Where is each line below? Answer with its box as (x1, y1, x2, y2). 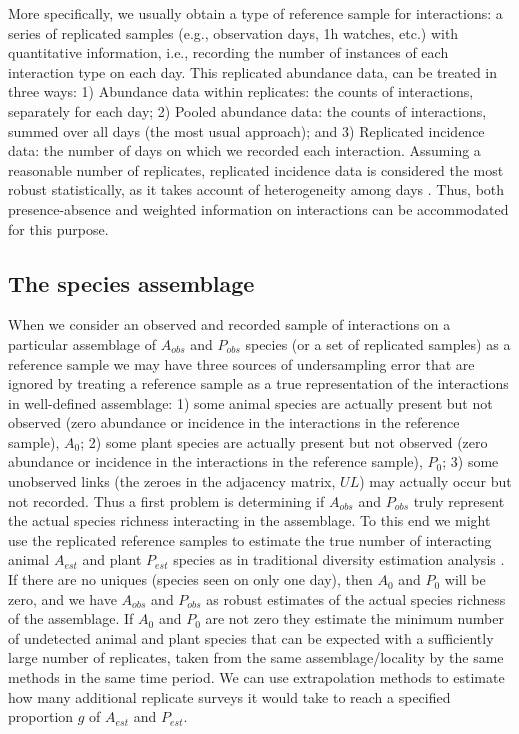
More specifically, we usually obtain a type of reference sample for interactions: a (8, 3, 503, 23)
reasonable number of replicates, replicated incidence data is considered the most (8, 159, 504, 180)
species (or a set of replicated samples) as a (245, 333, 511, 354)
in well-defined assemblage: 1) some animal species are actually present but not (8, 392, 493, 413)
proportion (8, 706, 74, 727)
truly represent (413, 490, 505, 511)
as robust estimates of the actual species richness (206, 588, 506, 609)
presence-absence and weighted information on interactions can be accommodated (8, 198, 509, 219)
